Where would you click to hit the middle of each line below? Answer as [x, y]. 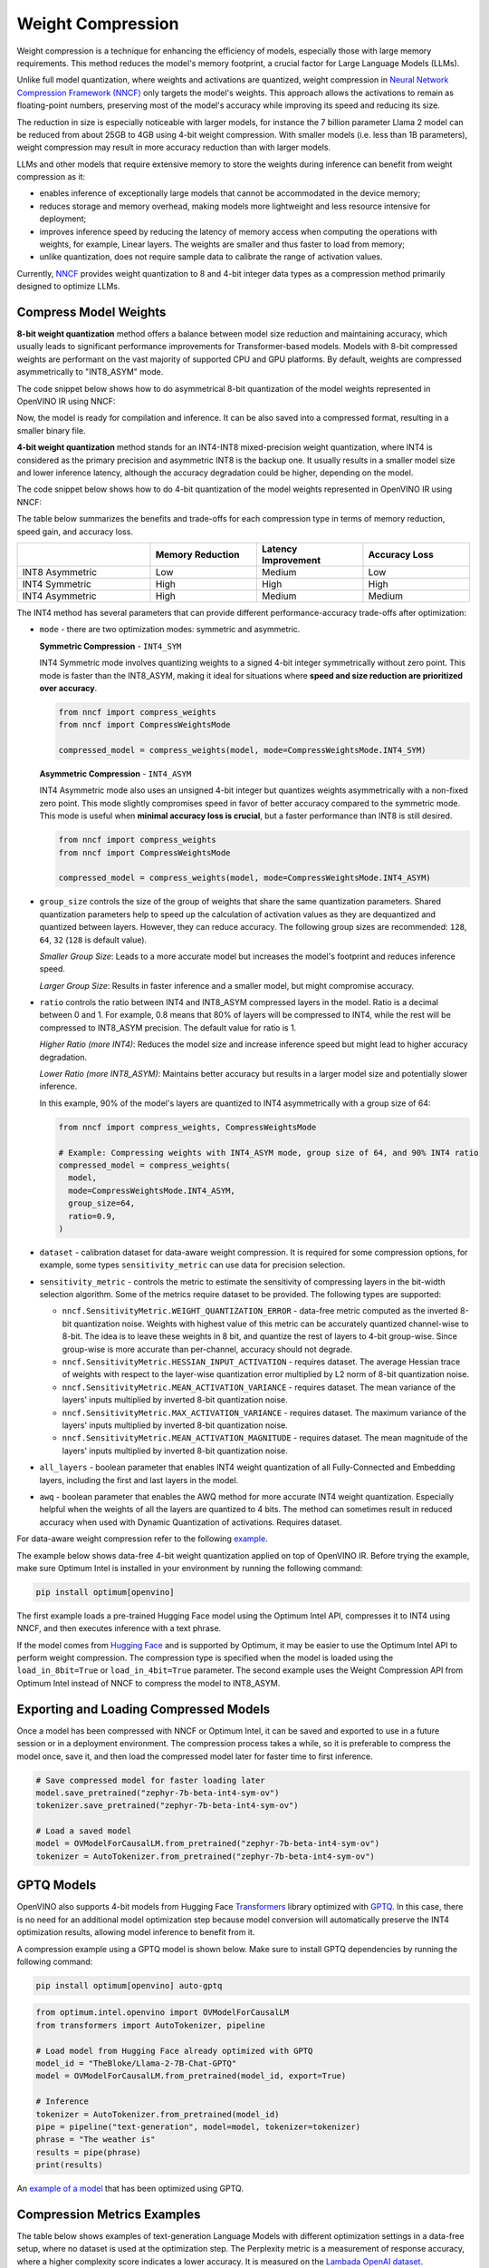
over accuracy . [68, 688]
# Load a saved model [84, 1831]
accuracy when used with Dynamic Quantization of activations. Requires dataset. [191, 1522]
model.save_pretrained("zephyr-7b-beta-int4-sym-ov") [158, 1793]
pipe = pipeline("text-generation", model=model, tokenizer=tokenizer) [198, 2126]
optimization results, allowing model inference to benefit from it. [136, 1932]
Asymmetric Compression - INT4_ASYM [115, 774]
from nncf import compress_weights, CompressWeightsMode [187, 1127]
